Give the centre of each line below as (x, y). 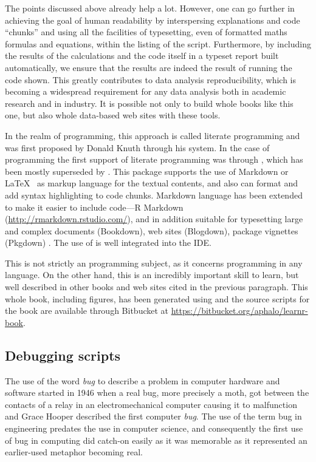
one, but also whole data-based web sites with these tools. (113, 115)
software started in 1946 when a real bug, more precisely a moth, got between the (157, 392)
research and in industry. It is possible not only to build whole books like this (149, 103)
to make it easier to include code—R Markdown (94, 207)
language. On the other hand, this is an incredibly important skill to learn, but (152, 275)
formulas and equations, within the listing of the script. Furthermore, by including (158, 43)
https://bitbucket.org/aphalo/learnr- (239, 311)
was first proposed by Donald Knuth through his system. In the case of (137, 147)
